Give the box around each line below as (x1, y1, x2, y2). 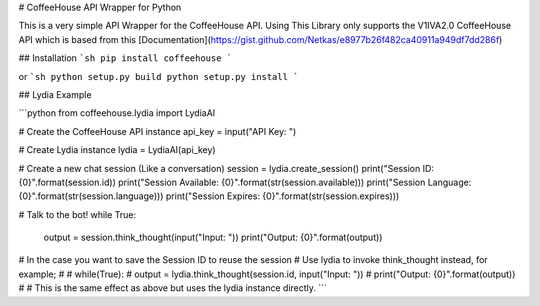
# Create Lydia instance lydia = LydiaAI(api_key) (18, 144, 216, 156)
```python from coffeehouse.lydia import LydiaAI (18, 107, 216, 119)
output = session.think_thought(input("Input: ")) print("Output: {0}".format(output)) (43, 231, 383, 244)
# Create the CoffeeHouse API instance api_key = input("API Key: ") (18, 125, 297, 137)
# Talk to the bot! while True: (18, 208, 137, 220)
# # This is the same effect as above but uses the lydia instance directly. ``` (18, 282, 327, 294)
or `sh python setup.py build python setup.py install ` (18, 70, 299, 82)
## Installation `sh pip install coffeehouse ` (18, 52, 233, 64)
